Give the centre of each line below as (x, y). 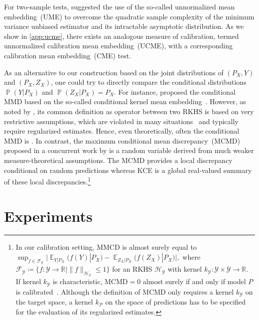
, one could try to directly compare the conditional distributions (149, 82)
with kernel (185, 269)
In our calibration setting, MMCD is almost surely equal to (106, 247)
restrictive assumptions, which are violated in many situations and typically (121, 121)
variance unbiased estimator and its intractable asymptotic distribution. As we (124, 26)
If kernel (28, 281)
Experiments (48, 216)
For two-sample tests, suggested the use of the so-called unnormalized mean (120, 6)
